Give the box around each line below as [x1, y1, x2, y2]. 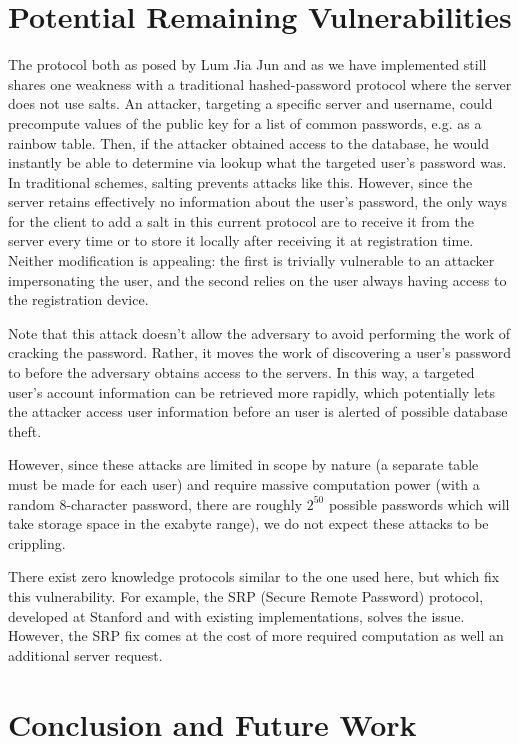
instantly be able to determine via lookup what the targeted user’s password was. [8, 152, 507, 173]
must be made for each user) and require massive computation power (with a [8, 474, 480, 494]
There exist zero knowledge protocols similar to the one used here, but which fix [8, 566, 500, 587]
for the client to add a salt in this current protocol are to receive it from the [8, 210, 474, 231]
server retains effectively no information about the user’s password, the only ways [8, 191, 507, 212]
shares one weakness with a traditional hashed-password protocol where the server [8, 73, 512, 94]
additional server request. [8, 644, 163, 665]
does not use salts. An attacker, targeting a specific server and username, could [8, 93, 493, 114]
